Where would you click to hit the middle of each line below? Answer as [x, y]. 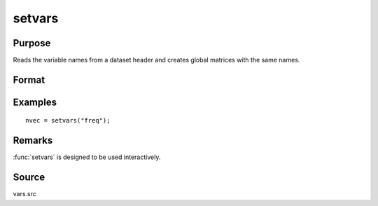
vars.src [24, 194]
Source [29, 178]
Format [29, 80]
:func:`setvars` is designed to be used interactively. [87, 157]
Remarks [33, 140]
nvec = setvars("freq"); [68, 121]
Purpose [32, 43]
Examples [35, 102]
